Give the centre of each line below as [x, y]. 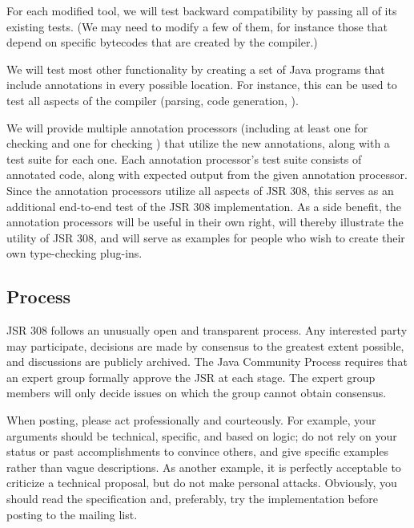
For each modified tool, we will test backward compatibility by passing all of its [202, 10]
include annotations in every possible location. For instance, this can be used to [202, 85]
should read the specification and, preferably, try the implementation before [192, 499]
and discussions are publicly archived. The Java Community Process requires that [207, 361]
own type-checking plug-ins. [74, 253]
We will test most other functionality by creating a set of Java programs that [196, 69]
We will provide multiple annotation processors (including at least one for [187, 127]
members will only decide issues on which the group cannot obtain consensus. [197, 393]
